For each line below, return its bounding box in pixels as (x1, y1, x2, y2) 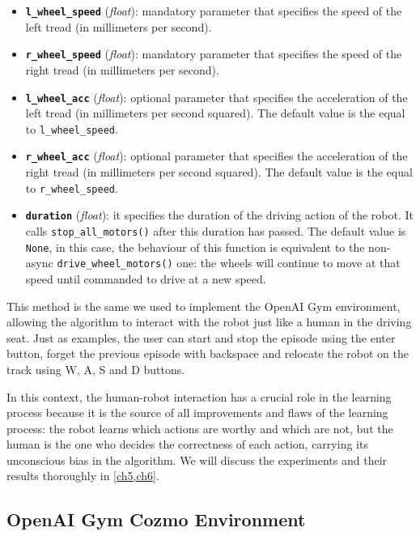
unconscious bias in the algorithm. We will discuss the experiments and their (6, 451, 388, 468)
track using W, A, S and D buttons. (6, 360, 185, 377)
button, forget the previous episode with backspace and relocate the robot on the (6, 345, 409, 362)
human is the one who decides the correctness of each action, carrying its (6, 436, 368, 453)
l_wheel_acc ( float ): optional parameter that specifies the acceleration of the (25, 88, 408, 105)
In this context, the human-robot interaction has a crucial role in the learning (6, 388, 392, 405)
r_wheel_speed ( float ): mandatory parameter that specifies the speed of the (25, 45, 402, 62)
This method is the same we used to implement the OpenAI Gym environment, (6, 297, 401, 314)
